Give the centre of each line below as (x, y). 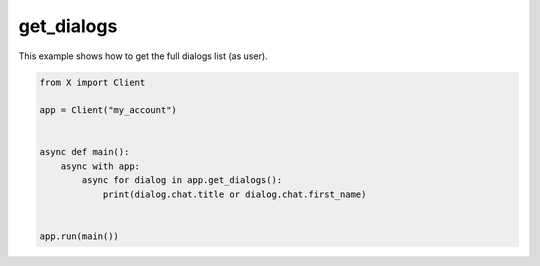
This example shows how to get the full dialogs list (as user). (143, 56)
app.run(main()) (79, 236)
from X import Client (92, 82)
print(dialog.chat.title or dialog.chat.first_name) (234, 194)
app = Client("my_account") (108, 110)
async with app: (100, 166)
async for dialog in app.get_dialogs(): (182, 180)
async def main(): (84, 152)
